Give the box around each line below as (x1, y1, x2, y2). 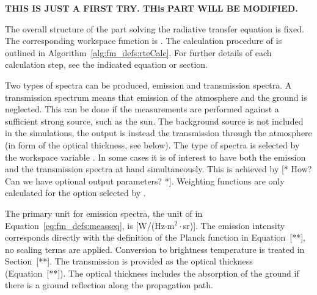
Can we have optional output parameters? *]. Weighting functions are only (5, 174, 285, 187)
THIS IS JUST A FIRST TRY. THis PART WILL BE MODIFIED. (5, 2, 298, 14)
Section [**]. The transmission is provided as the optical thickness (5, 255, 253, 268)
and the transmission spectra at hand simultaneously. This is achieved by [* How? (5, 162, 312, 175)
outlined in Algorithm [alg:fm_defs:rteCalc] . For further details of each (5, 46, 272, 59)
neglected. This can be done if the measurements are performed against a (5, 103, 279, 115)
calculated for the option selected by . (5, 186, 146, 199)
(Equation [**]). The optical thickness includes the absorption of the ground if (5, 266, 299, 279)
